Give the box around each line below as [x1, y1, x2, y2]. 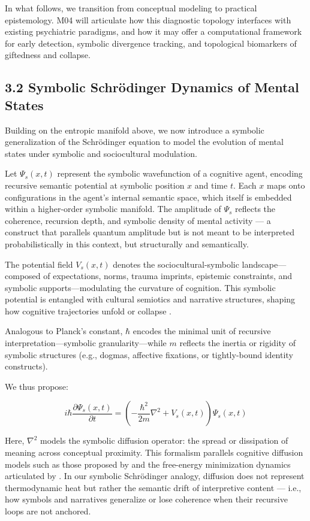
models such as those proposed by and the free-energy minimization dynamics [5, 458, 291, 470]
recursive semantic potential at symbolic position [5, 178, 185, 191]
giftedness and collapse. [5, 49, 91, 61]
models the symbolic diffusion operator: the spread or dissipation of [40, 434, 288, 447]
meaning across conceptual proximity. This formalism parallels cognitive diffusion [5, 446, 303, 459]
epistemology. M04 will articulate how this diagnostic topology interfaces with [5, 13, 291, 26]
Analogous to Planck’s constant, [5, 325, 123, 337]
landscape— [242, 258, 287, 270]
